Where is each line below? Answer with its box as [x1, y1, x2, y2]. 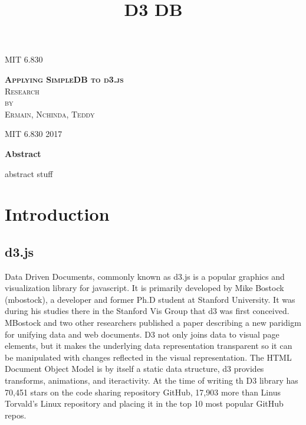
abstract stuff [5, 167, 53, 179]
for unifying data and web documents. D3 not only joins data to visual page [5, 328, 279, 340]
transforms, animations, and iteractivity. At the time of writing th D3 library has [5, 374, 298, 387]
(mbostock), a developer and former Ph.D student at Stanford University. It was [5, 293, 295, 305]
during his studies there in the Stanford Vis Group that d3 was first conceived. [5, 305, 289, 317]
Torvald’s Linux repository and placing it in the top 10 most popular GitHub [5, 397, 284, 410]
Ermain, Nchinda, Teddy [5, 107, 95, 120]
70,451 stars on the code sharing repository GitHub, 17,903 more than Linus [5, 385, 281, 398]
